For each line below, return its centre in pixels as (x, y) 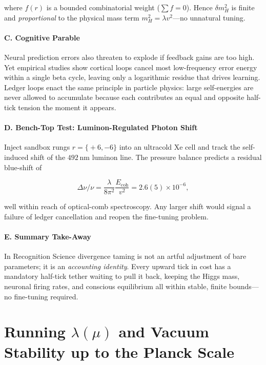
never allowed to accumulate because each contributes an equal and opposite (124, 97)
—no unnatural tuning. (209, 17)
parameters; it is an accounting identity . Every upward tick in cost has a (118, 266)
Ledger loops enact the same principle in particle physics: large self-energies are (129, 87)
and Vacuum (164, 331)
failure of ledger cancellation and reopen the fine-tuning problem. (106, 216)
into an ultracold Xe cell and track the (180, 147)
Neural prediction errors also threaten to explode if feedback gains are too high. (129, 57)
